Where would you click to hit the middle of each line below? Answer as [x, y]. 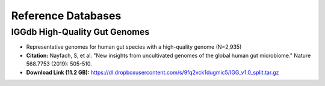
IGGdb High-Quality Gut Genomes [80, 32]
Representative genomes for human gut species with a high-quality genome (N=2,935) [134, 47]
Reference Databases [66, 16]
